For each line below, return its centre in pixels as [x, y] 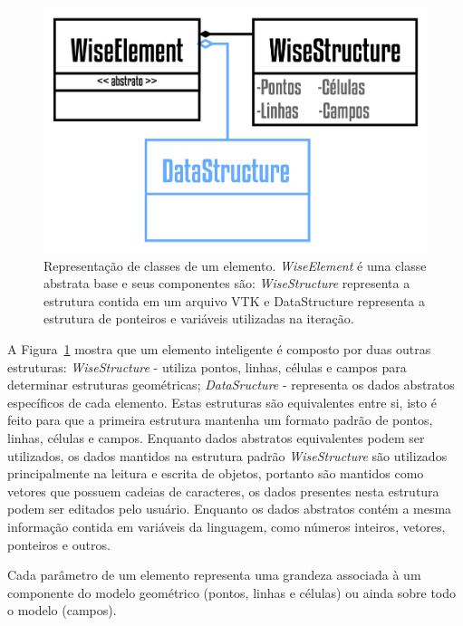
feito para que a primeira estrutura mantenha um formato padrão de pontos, [220, 420]
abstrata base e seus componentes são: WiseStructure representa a [227, 283]
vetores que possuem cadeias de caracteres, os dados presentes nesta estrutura [223, 491]
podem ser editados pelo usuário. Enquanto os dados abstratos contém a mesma [230, 509]
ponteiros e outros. [59, 544]
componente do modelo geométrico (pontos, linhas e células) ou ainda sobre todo [232, 592]
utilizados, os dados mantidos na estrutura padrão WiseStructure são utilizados [227, 455]
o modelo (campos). [62, 610]
